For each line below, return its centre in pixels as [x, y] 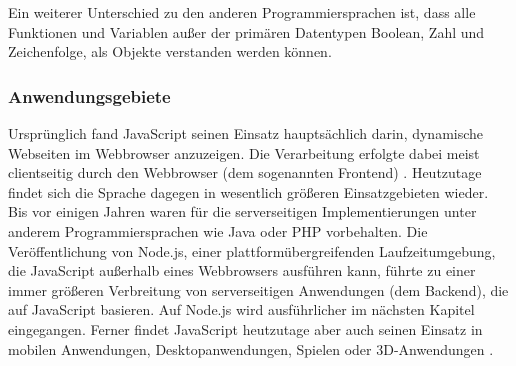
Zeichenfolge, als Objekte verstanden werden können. [170, 51]
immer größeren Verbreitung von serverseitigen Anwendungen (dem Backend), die [258, 289]
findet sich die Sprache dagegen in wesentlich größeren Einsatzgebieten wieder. [248, 191]
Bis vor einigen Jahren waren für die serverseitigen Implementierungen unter [242, 211]
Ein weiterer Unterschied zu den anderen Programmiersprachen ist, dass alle [242, 12]
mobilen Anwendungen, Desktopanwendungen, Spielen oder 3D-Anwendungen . [251, 348]
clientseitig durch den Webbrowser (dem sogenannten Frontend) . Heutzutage [245, 172]
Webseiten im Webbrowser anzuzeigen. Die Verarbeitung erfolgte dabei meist [244, 152]
